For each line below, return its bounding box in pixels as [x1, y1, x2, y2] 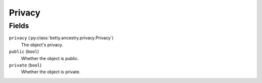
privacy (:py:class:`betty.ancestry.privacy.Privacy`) [9, 35, 114, 41]
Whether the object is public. [21, 55, 79, 61]
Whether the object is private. [21, 69, 81, 75]
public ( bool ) [9, 49, 39, 54]
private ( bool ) [9, 62, 42, 68]
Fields [9, 21, 29, 30]
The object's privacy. [21, 42, 64, 48]
